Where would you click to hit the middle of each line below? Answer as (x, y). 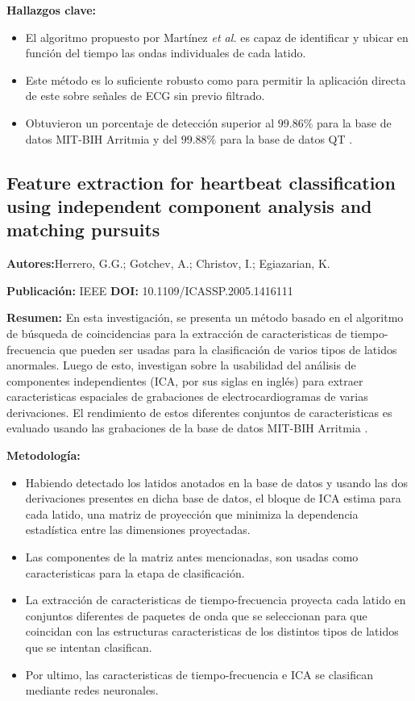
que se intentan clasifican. (89, 647)
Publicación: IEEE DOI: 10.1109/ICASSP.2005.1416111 (150, 290)
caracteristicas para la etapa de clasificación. (135, 572)
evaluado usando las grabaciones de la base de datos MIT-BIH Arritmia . (187, 428)
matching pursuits (83, 229)
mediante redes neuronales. (92, 690)
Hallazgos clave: (52, 10)
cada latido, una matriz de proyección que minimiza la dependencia (192, 513)
